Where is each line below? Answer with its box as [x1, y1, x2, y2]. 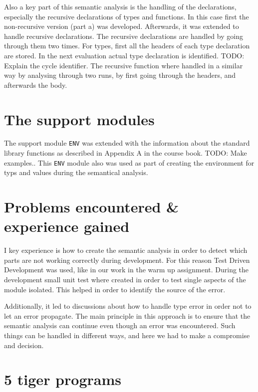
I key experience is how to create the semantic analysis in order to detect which [4, 245, 248, 255]
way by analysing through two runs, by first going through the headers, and [4, 70, 236, 80]
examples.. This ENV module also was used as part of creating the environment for [4, 157, 255, 168]
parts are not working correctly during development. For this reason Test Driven [4, 254, 250, 265]
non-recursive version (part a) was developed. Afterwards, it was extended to [4, 21, 239, 31]
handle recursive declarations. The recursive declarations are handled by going [4, 30, 243, 41]
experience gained [4, 216, 130, 236]
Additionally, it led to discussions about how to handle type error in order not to [4, 301, 252, 311]
